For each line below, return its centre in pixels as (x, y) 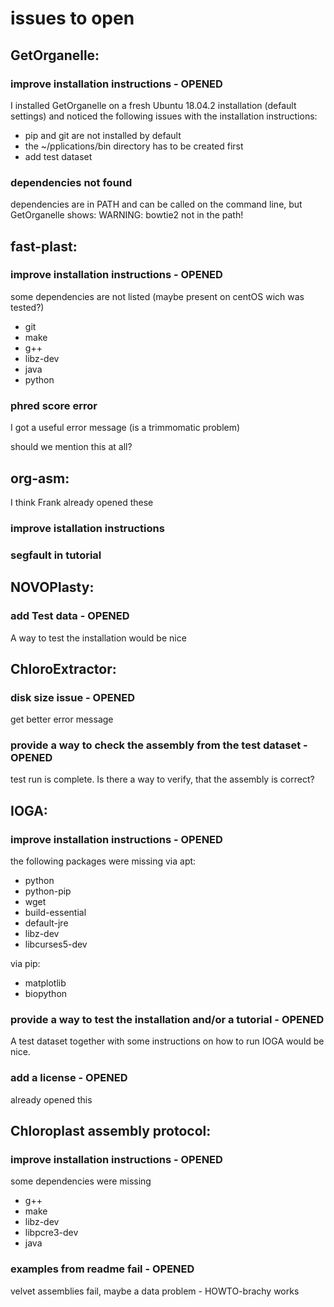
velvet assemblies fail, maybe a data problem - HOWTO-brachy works (155, 1291)
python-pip (48, 891)
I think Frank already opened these (82, 502)
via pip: (25, 964)
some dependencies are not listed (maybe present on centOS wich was (157, 296)
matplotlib (45, 983)
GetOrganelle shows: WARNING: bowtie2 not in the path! (127, 215)
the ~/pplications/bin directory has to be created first (134, 146)
